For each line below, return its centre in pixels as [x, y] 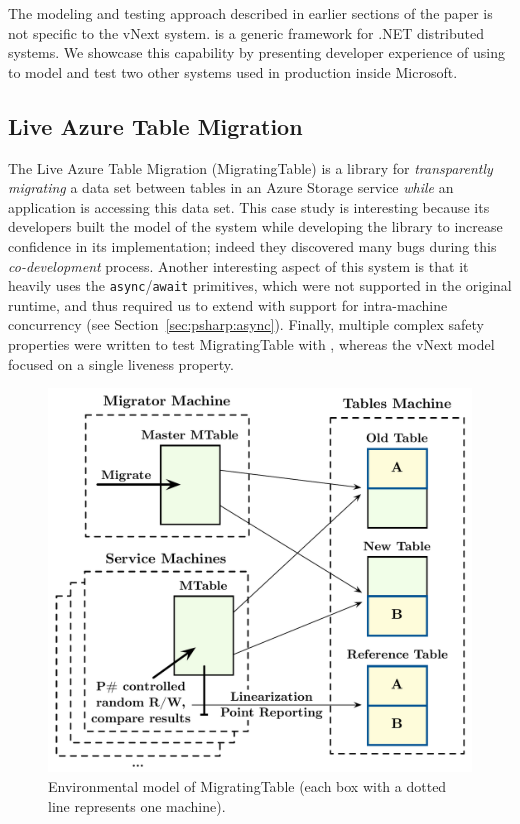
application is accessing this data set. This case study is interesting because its [249, 206]
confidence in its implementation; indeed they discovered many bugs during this [252, 245]
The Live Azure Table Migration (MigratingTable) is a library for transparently [250, 167]
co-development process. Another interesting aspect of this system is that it [238, 265]
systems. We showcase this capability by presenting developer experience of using [256, 52]
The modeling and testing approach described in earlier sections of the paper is [250, 13]
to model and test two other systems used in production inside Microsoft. [233, 71]
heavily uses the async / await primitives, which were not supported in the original [260, 285]
